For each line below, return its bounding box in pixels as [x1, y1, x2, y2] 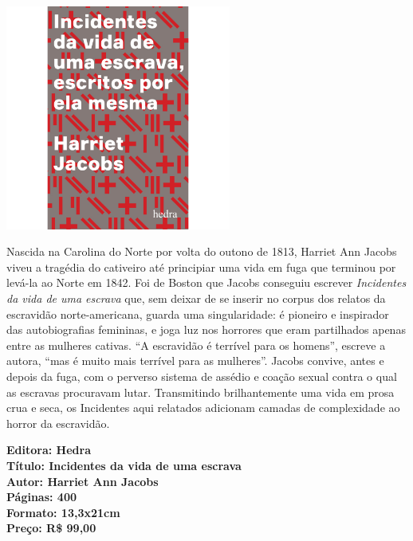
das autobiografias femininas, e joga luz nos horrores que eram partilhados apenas [6, 321, 406, 338]
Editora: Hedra [6, 441, 91, 458]
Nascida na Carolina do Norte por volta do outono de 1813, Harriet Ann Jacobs [6, 243, 397, 260]
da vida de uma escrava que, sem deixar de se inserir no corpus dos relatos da [6, 290, 386, 307]
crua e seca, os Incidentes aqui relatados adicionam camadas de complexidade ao [6, 399, 400, 416]
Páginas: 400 [6, 488, 77, 505]
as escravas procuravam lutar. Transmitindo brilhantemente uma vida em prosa [6, 383, 395, 400]
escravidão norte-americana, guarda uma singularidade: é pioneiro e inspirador [6, 305, 389, 322]
